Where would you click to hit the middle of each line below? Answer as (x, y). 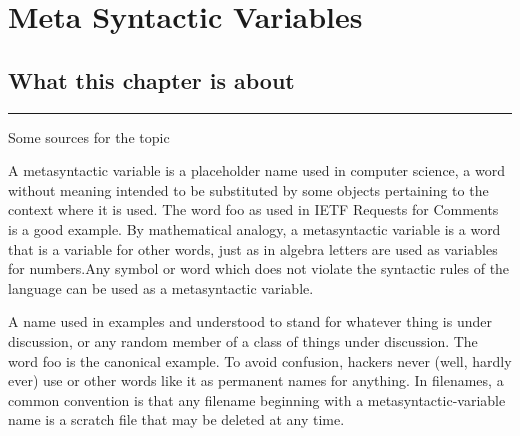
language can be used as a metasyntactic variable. (161, 287)
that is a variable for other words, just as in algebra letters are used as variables (253, 248)
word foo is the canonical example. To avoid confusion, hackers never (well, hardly (260, 360)
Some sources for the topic (89, 136)
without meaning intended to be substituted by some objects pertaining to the (248, 189)
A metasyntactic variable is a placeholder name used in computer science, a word (257, 170)
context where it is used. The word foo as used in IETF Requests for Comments (253, 209)
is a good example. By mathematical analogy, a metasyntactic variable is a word (254, 228)
